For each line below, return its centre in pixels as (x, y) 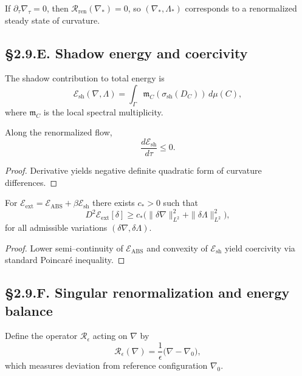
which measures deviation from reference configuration (106, 365)
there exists (114, 203)
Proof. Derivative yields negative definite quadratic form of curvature (133, 170)
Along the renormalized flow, (59, 132)
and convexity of (177, 248)
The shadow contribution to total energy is (85, 78)
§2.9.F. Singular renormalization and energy (147, 292)
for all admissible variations (56, 227)
